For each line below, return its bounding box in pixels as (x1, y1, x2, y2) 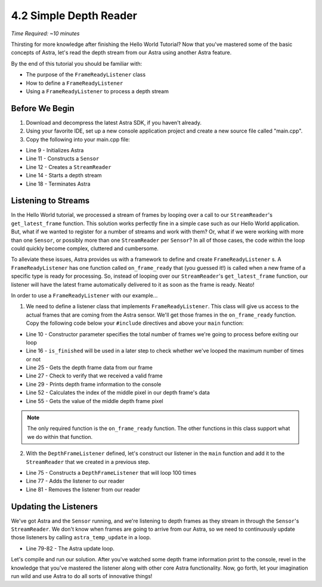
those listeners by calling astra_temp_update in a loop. (11, 534, 151, 541)
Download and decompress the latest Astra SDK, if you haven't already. (26, 119, 202, 126)
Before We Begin (11, 103, 75, 113)
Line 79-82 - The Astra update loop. (26, 545, 114, 552)
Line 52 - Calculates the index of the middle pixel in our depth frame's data (26, 389, 210, 397)
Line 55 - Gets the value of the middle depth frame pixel (26, 397, 163, 404)
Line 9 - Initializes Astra (26, 146, 84, 153)
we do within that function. (27, 433, 93, 440)
